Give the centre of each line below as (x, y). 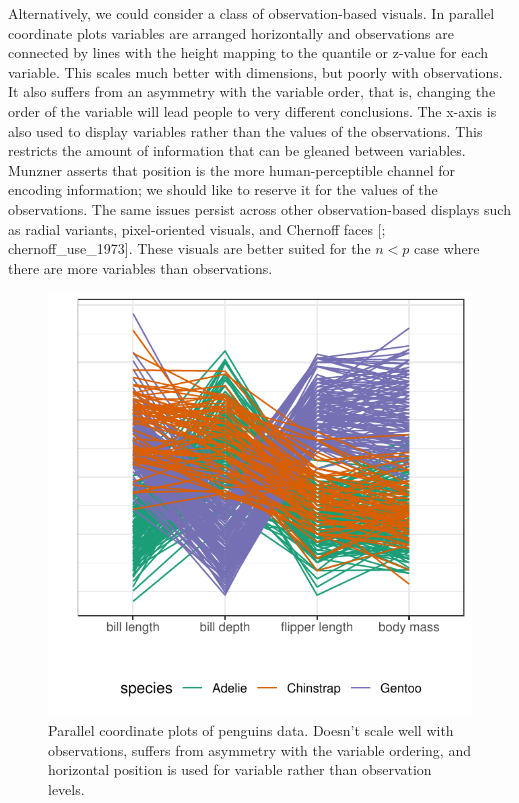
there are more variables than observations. (140, 267)
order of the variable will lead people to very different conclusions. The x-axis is (252, 110)
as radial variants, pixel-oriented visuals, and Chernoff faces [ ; (197, 228)
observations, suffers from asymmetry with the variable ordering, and (259, 749)
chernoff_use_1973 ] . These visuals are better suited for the (189, 248)
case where (447, 248)
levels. (66, 788)
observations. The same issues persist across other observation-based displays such (259, 208)
